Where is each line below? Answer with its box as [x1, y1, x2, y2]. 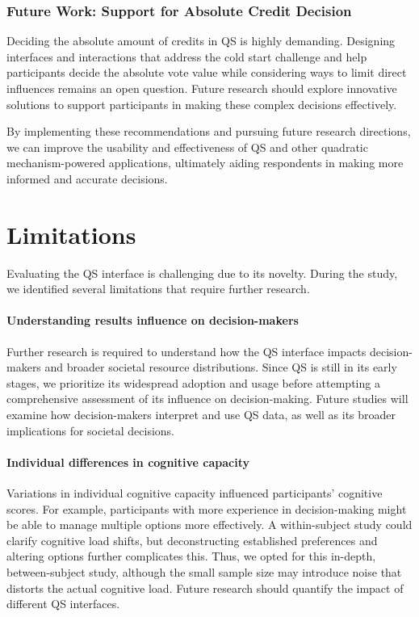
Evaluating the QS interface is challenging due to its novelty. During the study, [6, 264, 398, 281]
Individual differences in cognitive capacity [6, 453, 249, 470]
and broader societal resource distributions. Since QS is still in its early [44, 359, 397, 376]
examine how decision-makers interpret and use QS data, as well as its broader [6, 406, 396, 423]
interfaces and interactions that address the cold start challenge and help [6, 48, 367, 65]
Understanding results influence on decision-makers [6, 312, 299, 329]
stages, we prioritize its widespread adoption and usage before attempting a [6, 374, 380, 391]
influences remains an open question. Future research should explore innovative [6, 80, 397, 96]
